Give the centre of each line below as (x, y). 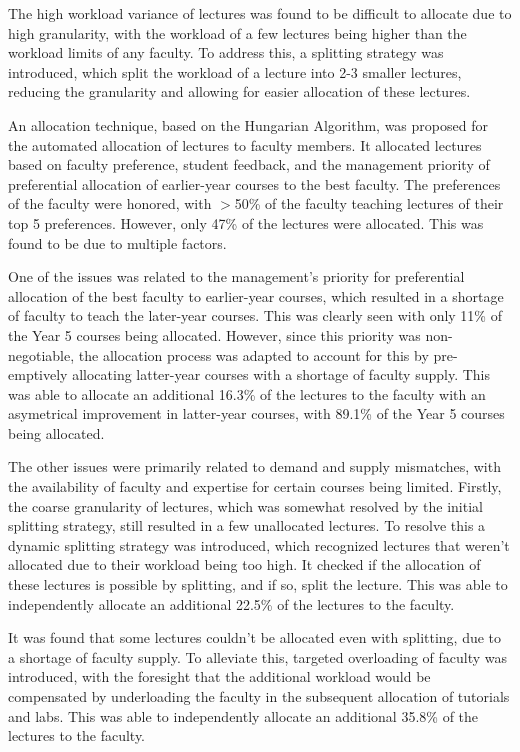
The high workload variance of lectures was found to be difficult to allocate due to (260, 13)
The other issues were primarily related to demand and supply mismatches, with (254, 466)
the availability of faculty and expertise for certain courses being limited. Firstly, (255, 486)
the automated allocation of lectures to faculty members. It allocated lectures (245, 144)
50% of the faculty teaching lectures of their (369, 203)
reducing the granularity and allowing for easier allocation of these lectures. (239, 91)
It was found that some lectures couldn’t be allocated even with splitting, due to (255, 637)
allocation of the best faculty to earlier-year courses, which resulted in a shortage (256, 295)
